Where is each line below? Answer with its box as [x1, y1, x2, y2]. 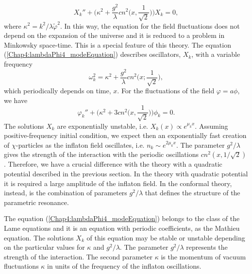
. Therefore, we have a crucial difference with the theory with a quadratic [4, 159, 222, 169]
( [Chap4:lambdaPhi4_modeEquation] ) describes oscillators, [4, 49, 181, 59]
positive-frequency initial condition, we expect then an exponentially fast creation [4, 130, 247, 140]
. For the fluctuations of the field [117, 86, 215, 96]
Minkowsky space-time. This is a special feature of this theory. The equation [4, 39, 231, 50]
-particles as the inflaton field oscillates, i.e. [16, 139, 145, 150]
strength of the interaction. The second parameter [4, 251, 152, 261]
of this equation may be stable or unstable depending [86, 232, 245, 242]
